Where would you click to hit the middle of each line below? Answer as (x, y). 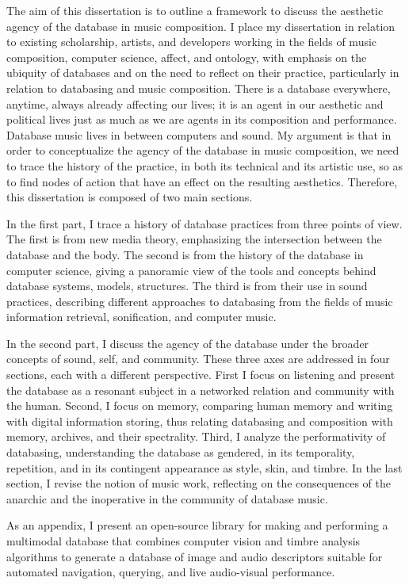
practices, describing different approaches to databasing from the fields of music (200, 301)
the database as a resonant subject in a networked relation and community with (201, 390)
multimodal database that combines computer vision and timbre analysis (183, 541)
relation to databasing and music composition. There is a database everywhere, (199, 88)
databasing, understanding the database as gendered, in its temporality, (181, 452)
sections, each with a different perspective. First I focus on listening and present (201, 375)
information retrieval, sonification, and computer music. (141, 317)
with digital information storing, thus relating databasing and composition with (200, 421)
